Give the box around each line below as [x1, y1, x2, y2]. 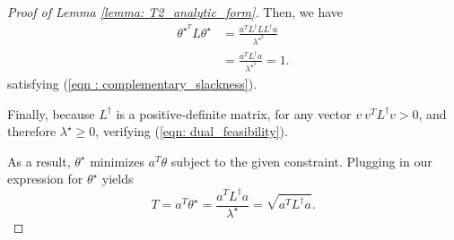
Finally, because [7, 104, 95, 123]
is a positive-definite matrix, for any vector [116, 104, 352, 123]
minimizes [90, 151, 144, 170]
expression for [7, 169, 83, 188]
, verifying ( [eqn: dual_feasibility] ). [95, 122, 288, 141]
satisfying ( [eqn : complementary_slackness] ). [7, 74, 258, 93]
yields [101, 169, 134, 188]
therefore [7, 122, 57, 141]
